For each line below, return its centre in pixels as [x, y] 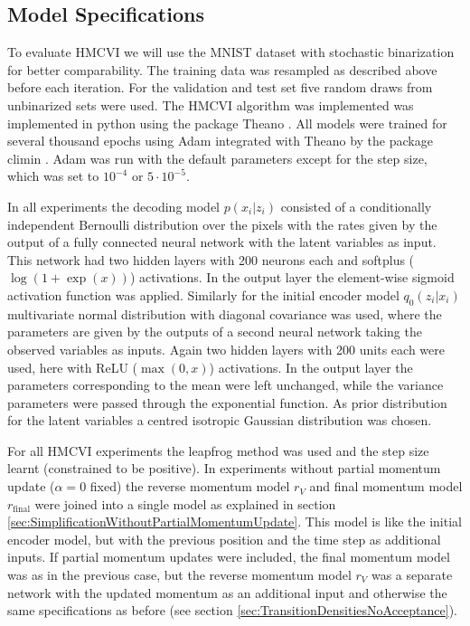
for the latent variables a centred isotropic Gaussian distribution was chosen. [220, 420]
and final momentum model [386, 486]
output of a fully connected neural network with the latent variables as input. [222, 242]
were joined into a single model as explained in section [185, 503]
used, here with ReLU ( [72, 367]
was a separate [412, 575]
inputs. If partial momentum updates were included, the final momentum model [229, 557]
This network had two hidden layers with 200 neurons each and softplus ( [211, 259]
